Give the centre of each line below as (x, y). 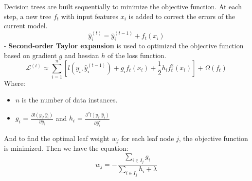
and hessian (82, 55)
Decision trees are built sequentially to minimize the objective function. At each (123, 6)
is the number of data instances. (70, 99)
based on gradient (30, 55)
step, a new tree (28, 16)
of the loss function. (137, 55)
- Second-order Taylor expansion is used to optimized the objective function (124, 46)
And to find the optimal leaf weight (57, 138)
